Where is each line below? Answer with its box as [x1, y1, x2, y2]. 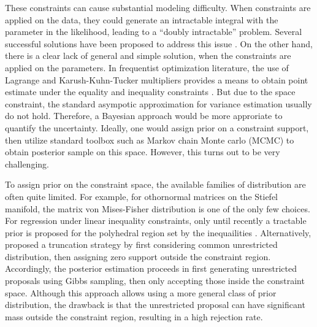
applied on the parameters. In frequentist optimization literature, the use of [5, 61, 289, 74]
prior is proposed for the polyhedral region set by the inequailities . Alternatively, [5, 226, 311, 239]
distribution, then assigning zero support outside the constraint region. [5, 250, 271, 263]
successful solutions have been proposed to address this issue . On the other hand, [5, 37, 313, 50]
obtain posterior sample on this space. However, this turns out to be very [5, 145, 280, 158]
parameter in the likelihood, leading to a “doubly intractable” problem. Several [5, 25, 302, 38]
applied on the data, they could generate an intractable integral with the [5, 13, 278, 26]
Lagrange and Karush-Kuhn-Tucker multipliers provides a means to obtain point [5, 73, 308, 86]
